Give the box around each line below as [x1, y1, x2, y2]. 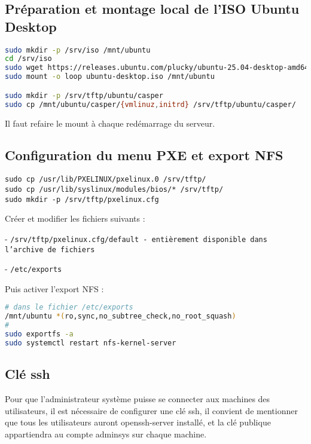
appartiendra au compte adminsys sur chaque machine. [5, 427, 207, 440]
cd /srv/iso [5, 54, 52, 63]
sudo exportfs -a [5, 330, 74, 339]
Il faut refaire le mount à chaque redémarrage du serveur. [5, 117, 215, 129]
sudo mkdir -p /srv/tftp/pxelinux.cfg [5, 195, 159, 204]
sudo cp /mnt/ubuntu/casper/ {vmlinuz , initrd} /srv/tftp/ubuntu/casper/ [5, 100, 296, 109]
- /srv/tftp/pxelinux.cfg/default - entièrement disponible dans [5, 232, 267, 244]
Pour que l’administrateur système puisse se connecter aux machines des [5, 393, 270, 405]
